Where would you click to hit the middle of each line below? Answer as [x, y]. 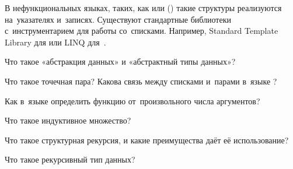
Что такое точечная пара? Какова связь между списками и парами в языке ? [141, 81]
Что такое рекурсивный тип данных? [70, 159]
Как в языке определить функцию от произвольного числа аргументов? [132, 101]
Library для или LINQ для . [55, 42]
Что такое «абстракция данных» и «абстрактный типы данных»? [120, 61]
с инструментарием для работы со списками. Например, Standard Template [142, 31]
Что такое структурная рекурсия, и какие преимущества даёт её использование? [147, 140]
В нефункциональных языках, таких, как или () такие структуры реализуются [143, 8]
